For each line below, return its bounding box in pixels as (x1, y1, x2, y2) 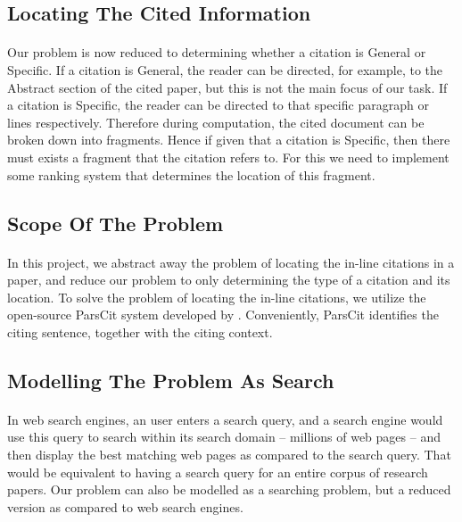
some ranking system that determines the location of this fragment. (7, 165, 375, 184)
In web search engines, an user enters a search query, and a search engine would (7, 410, 443, 428)
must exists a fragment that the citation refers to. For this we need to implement (7, 147, 450, 166)
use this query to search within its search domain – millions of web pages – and (7, 427, 441, 446)
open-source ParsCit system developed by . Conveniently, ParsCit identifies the (7, 305, 439, 324)
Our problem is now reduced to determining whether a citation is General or (7, 43, 426, 62)
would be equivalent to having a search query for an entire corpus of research (7, 462, 428, 481)
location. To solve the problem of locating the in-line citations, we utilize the (7, 287, 426, 306)
